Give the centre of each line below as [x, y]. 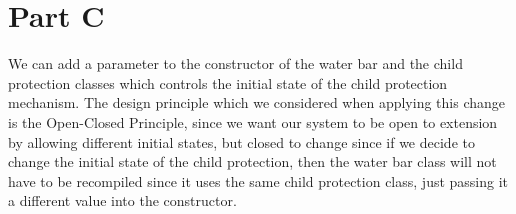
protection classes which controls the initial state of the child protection [228, 82]
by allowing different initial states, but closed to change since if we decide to [241, 141]
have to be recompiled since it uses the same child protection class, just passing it [258, 180]
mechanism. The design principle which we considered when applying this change [256, 102]
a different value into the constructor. [122, 200]
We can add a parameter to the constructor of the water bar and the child [235, 63]
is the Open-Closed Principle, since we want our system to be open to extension [253, 121]
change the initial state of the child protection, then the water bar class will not [252, 161]
